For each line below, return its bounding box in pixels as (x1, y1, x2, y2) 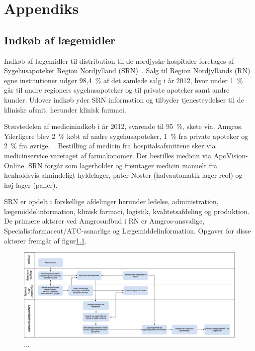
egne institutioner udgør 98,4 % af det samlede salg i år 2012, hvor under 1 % (4, 75, 243, 85)
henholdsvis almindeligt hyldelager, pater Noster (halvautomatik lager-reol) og (4, 170, 243, 180)
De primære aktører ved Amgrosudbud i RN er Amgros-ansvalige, (4, 216, 204, 226)
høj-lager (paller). (4, 179, 58, 190)
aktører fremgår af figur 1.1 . (4, 235, 87, 245)
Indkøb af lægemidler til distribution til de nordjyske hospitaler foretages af (4, 55, 234, 66)
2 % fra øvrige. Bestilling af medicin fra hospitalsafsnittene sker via (4, 140, 216, 151)
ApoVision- (213, 150, 248, 160)
